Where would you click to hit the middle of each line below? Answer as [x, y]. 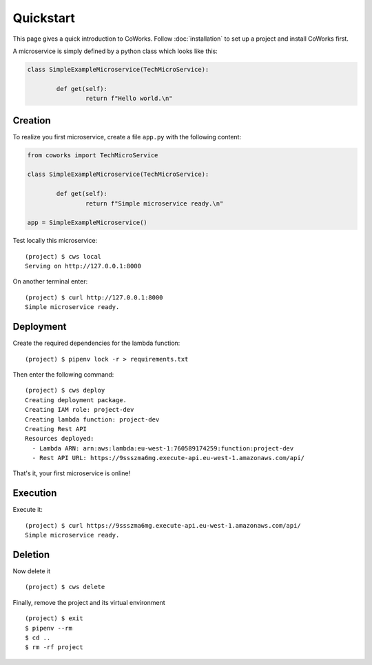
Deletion [31, 554]
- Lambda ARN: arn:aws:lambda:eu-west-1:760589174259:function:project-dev [163, 448]
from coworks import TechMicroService [93, 155]
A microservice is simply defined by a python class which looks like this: [115, 51]
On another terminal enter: [50, 281]
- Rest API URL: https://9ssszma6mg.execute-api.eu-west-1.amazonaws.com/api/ [168, 458]
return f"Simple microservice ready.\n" [154, 203]
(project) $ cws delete [65, 587]
